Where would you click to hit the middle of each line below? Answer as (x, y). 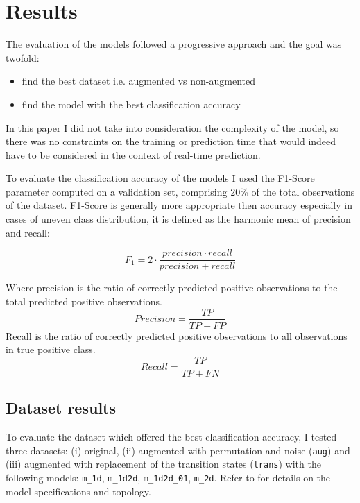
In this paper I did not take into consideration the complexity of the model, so (172, 127)
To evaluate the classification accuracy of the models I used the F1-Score (160, 178)
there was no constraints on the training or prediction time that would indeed (171, 141)
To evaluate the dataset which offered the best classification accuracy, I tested (171, 437)
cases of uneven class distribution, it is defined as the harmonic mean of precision (178, 219)
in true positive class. (51, 349)
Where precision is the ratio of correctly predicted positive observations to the (172, 288)
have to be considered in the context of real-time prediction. (133, 154)
